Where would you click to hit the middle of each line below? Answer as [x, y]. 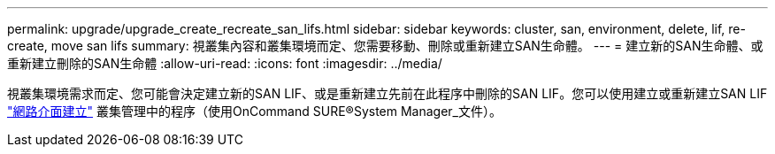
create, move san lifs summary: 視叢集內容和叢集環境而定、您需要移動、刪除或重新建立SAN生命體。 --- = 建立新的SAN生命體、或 [385, 46]
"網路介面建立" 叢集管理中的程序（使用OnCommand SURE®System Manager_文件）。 [254, 111]
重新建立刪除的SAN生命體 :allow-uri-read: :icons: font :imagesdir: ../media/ [225, 63]
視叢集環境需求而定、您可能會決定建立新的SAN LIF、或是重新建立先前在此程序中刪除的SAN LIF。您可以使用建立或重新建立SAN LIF [387, 93]
